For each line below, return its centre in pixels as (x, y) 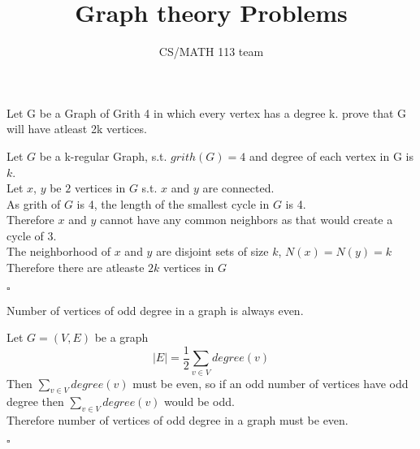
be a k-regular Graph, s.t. (103, 155)
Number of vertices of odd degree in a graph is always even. (155, 310)
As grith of (34, 203)
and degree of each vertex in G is (331, 155)
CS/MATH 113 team (211, 52)
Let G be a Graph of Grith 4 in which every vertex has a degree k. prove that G (207, 112)
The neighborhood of (59, 251)
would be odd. (199, 402)
